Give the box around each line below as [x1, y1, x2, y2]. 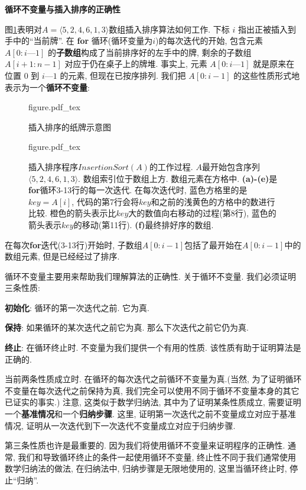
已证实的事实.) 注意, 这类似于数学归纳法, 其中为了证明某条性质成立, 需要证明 [5, 396, 301, 408]
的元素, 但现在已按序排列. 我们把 [60, 69, 186, 81]
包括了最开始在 [184, 238, 243, 251]
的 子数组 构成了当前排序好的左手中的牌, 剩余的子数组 [47, 46, 252, 58]
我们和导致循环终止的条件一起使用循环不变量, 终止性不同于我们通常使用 [18, 450, 297, 463]
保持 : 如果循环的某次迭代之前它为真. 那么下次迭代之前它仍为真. [5, 321, 249, 334]
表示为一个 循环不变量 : [5, 81, 90, 93]
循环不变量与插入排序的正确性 [5, 3, 121, 15]
